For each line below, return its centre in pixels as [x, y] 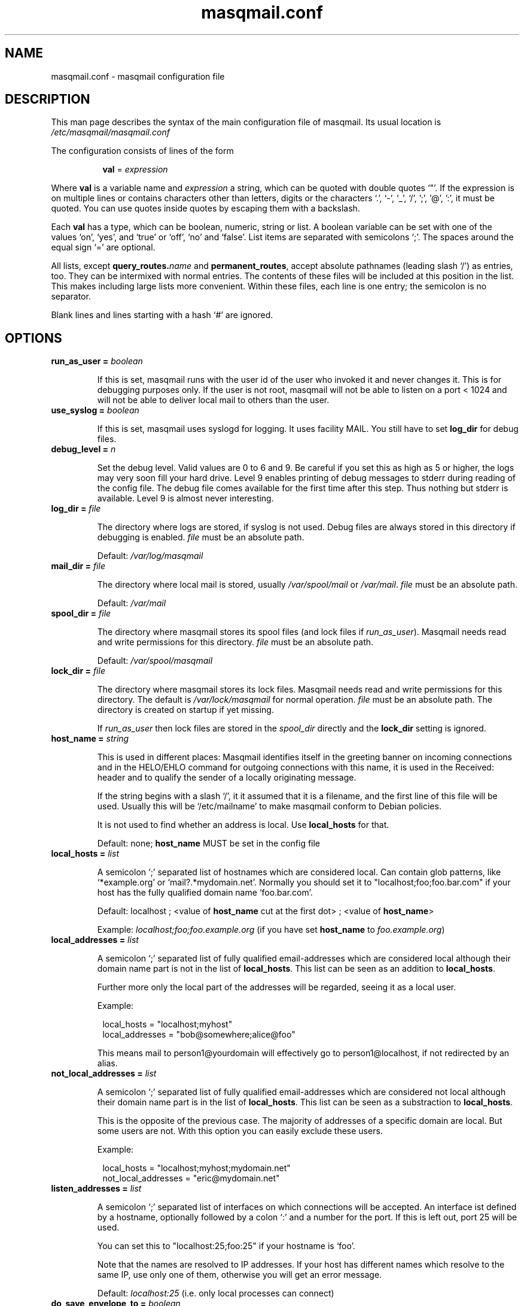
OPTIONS [33, 338]
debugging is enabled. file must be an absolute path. [201, 537]
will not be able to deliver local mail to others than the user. [213, 400]
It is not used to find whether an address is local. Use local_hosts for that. [243, 825]
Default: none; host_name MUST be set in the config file [209, 844]
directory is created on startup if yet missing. [185, 710]
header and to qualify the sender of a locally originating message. [227, 778]
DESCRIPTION [48, 99]
